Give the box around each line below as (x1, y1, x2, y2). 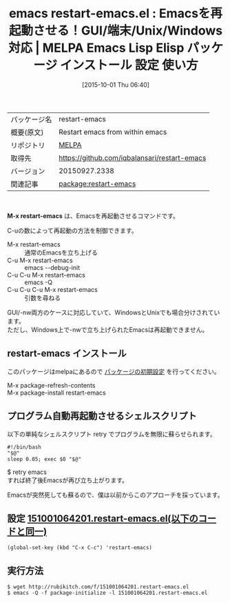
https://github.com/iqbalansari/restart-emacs (58, 152, 207, 162)
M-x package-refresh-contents (7, 381, 96, 389)
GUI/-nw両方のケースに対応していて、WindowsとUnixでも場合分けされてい (7, 308, 220, 317)
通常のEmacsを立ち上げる (24, 248, 98, 257)
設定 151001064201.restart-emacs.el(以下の (7, 513, 198, 524)
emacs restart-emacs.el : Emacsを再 (9, 6, 222, 21)
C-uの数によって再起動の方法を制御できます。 (7, 226, 138, 235)
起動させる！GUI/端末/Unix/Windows (9, 23, 222, 39)
